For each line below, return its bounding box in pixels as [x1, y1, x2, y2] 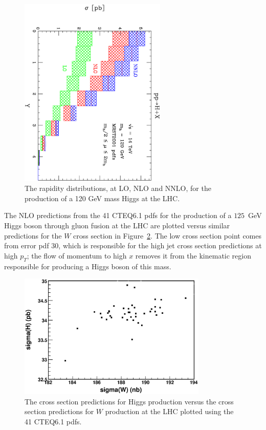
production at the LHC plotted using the [105, 406, 234, 417]
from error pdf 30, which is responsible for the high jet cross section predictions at [4, 240, 262, 251]
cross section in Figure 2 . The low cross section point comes [73, 230, 262, 241]
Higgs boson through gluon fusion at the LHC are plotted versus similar [4, 220, 230, 230]
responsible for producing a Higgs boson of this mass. [4, 261, 171, 271]
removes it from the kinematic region [135, 250, 251, 261]
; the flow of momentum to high [27, 250, 127, 261]
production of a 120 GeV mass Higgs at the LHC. [25, 192, 180, 203]
